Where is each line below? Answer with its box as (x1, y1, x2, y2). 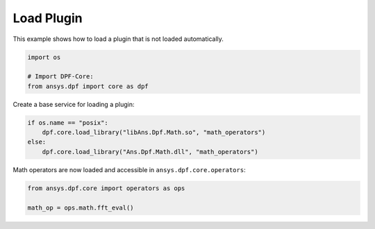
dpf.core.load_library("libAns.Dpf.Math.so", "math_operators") (42, 128, 266, 137)
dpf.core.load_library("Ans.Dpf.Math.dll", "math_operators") (42, 148, 258, 155)
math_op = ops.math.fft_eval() (27, 203, 135, 212)
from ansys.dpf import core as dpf (27, 82, 149, 90)
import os (27, 53, 61, 61)
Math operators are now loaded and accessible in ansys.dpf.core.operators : (12, 165, 246, 173)
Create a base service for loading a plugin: (12, 100, 135, 108)
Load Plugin (12, 10, 83, 26)
